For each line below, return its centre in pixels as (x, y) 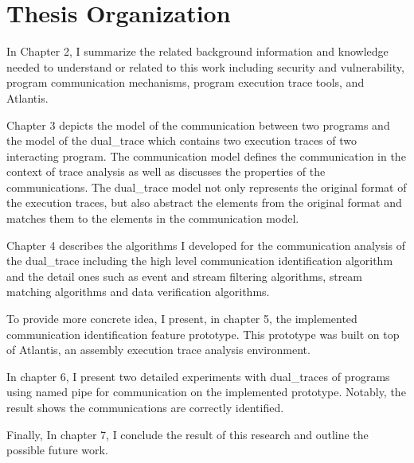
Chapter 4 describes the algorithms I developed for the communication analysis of (206, 245)
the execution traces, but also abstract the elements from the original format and (204, 202)
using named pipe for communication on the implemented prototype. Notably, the (206, 392)
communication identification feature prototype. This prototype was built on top (203, 334)
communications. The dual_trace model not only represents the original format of (207, 187)
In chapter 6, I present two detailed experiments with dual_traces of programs (198, 376)
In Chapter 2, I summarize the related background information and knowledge (197, 51)
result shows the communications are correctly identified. (145, 407)
